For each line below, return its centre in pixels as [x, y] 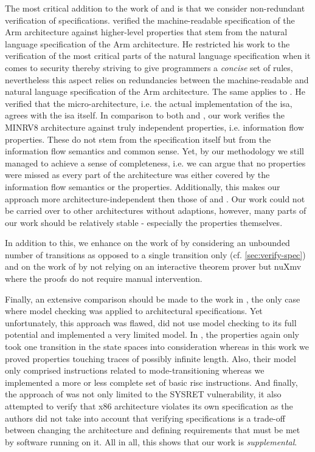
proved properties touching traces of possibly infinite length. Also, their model [151, 358]
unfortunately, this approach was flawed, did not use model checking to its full [151, 322]
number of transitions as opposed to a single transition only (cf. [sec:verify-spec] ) [155, 254]
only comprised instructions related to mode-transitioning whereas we [135, 370]
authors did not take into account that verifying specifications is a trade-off [145, 418]
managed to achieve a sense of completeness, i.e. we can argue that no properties [155, 163]
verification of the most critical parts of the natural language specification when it [158, 56]
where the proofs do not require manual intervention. [104, 279]
